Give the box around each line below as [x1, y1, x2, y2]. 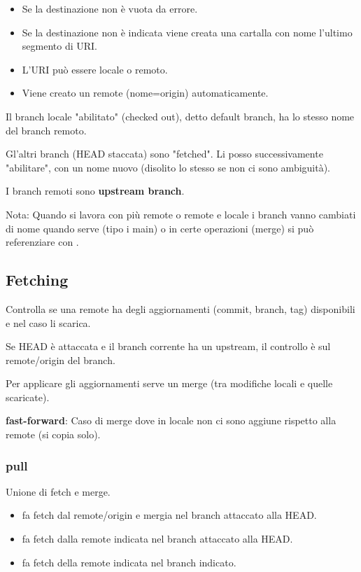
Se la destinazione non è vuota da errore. [22, 1, 198, 15]
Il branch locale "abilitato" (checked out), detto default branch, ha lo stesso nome [6, 109, 355, 123]
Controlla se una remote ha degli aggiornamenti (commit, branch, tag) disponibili [6, 301, 355, 316]
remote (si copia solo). [6, 427, 101, 442]
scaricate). [6, 389, 50, 404]
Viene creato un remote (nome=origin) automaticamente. [22, 85, 269, 100]
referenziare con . [6, 235, 79, 249]
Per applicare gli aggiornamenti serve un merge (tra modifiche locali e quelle [6, 376, 333, 391]
